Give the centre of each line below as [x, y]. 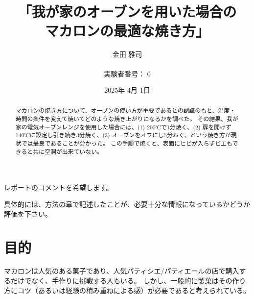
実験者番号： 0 [127, 73]
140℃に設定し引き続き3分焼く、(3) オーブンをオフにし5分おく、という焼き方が [123, 135]
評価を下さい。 [28, 213]
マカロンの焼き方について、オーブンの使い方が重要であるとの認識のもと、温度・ [126, 111]
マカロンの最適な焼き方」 [127, 31]
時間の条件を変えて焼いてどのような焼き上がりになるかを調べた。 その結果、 [121, 119]
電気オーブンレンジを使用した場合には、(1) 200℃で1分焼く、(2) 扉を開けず [129, 127]
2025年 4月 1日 [127, 90]
